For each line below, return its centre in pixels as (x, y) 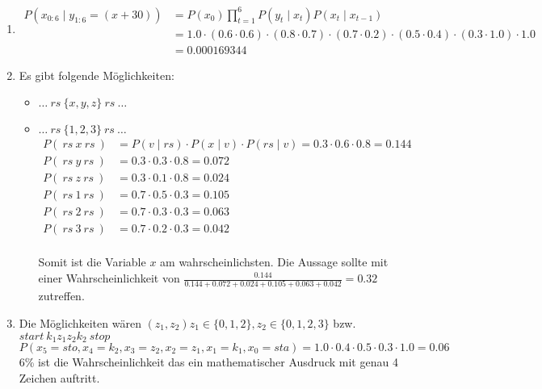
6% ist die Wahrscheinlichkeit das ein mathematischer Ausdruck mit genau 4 (208, 361)
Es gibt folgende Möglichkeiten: (97, 75)
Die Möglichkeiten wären (80, 322)
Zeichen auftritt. (59, 377)
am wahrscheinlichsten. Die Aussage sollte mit (274, 262)
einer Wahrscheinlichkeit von (109, 278)
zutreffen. (61, 296)
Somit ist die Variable (92, 262)
